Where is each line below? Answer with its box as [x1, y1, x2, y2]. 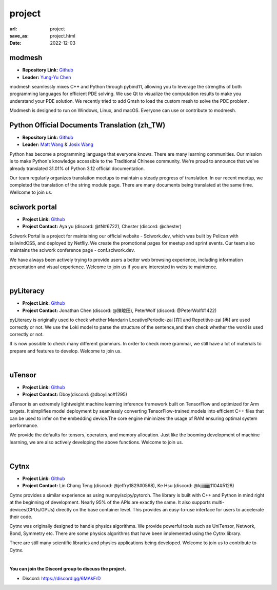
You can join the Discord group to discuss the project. [9, 566, 127, 572]
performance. [9, 422, 38, 429]
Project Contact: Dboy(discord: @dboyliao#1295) [22, 391, 128, 398]
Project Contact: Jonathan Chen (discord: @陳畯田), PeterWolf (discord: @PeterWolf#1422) [22, 307, 217, 314]
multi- [212, 499, 225, 506]
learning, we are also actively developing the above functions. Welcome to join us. [9, 439, 183, 445]
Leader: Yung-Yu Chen [22, 74, 71, 80]
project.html [50, 32, 75, 39]
